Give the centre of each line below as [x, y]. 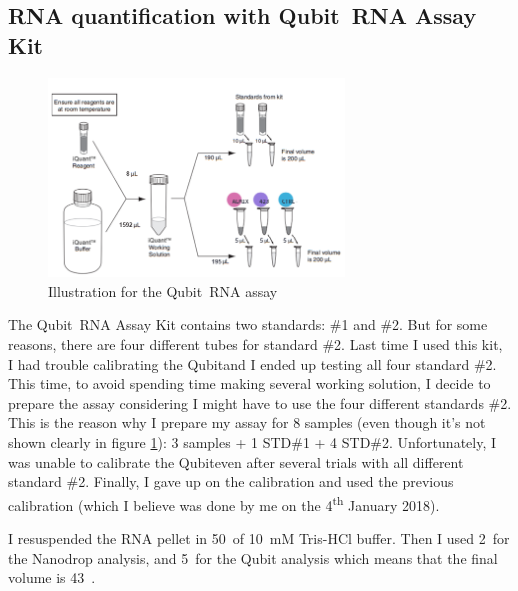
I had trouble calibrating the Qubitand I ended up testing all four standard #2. [252, 363]
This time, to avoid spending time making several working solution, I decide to [249, 383]
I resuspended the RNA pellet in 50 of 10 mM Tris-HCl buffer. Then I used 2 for [259, 538]
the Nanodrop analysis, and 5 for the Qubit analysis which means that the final [253, 557]
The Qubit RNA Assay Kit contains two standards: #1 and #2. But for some [248, 324]
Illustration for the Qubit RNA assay [163, 290]
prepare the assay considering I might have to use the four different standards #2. [260, 402]
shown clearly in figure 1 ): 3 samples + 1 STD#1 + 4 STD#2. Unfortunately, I [252, 442]
